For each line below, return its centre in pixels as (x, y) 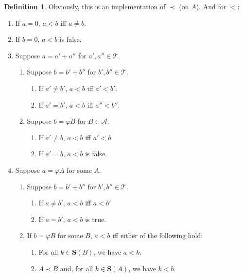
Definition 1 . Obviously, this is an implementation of (85, 6)
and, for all (77, 268)
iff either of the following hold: (158, 235)
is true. (96, 219)
